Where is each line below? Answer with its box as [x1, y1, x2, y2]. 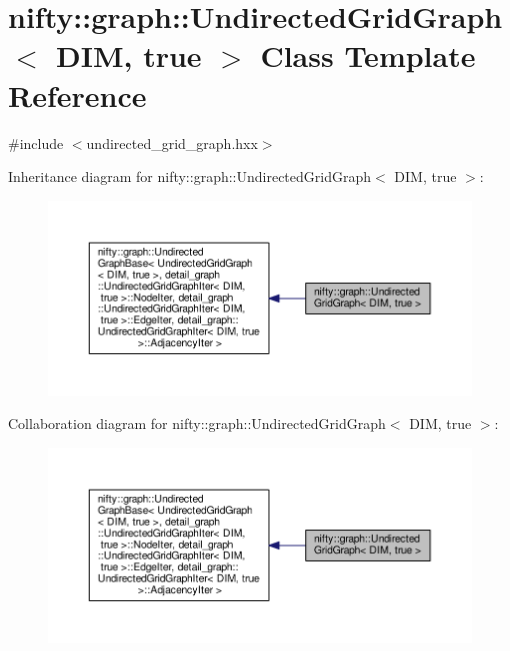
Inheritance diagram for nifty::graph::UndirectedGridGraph [8, 166, 372, 187]
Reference [8, 74, 147, 115]
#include [8, 132, 64, 153]
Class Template [260, 35, 476, 76]
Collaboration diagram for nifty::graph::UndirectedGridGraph [8, 413, 386, 434]
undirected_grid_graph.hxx [86, 132, 258, 153]
